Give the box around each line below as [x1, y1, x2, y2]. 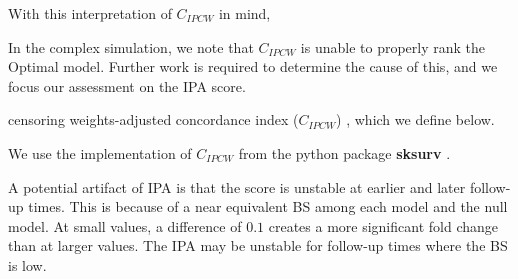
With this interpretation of [8, 3, 172, 23]
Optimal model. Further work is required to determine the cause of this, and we [8, 56, 498, 77]
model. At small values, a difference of [8, 215, 242, 236]
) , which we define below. [336, 109, 495, 130]
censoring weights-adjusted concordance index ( [8, 109, 299, 130]
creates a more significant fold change [268, 215, 498, 236]
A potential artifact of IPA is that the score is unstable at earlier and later [8, 176, 466, 197]
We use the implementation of [8, 142, 192, 163]
